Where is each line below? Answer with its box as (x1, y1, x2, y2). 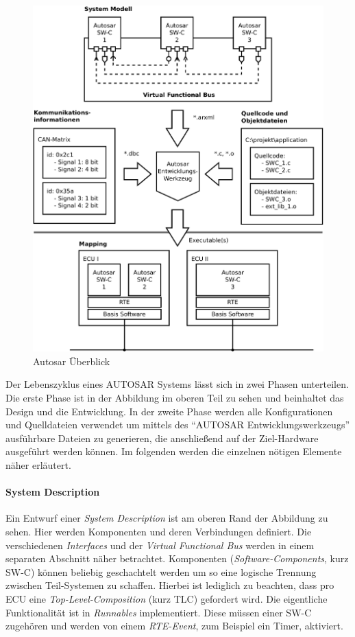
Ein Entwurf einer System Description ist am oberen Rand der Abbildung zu (5, 511, 328, 525)
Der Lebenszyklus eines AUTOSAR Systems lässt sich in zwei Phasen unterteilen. (5, 377, 349, 391)
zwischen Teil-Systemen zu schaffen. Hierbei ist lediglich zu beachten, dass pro (5, 578, 334, 592)
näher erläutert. (5, 458, 71, 472)
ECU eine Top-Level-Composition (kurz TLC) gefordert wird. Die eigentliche (5, 591, 328, 605)
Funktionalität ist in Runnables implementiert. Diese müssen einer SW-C (5, 605, 312, 619)
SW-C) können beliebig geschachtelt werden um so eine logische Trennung (5, 564, 317, 579)
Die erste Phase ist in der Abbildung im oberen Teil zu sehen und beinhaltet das (5, 391, 344, 405)
